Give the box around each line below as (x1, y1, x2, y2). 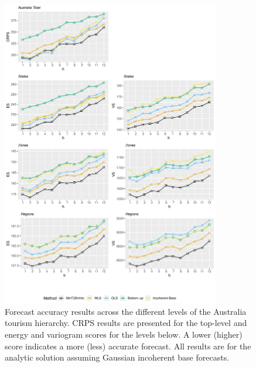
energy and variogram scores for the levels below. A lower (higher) (5, 328, 243, 340)
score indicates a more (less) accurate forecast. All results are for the (5, 339, 251, 352)
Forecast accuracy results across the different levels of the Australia (5, 305, 247, 317)
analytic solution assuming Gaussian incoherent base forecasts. (5, 351, 230, 363)
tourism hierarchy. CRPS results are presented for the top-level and (5, 317, 247, 329)
